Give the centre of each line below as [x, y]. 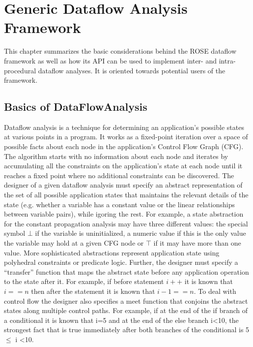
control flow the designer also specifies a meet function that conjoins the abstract [126, 300]
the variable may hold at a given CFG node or [74, 243]
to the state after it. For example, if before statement [84, 281]
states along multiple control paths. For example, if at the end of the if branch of [126, 310]
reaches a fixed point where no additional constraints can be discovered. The [119, 175]
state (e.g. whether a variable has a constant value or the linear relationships [119, 204]
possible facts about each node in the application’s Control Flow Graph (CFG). [124, 146]
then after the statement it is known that [93, 291]
